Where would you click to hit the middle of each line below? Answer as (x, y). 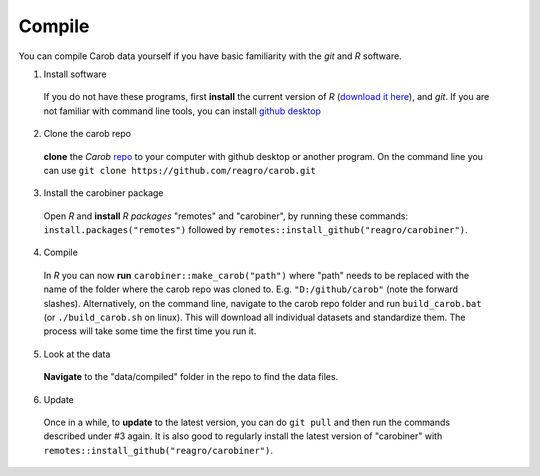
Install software (75, 74)
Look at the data (77, 354)
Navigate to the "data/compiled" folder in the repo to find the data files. (191, 377)
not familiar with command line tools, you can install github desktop (182, 111)
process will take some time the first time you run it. (150, 331)
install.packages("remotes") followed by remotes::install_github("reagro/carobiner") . (256, 230)
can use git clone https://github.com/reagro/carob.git (180, 170)
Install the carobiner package (103, 193)
